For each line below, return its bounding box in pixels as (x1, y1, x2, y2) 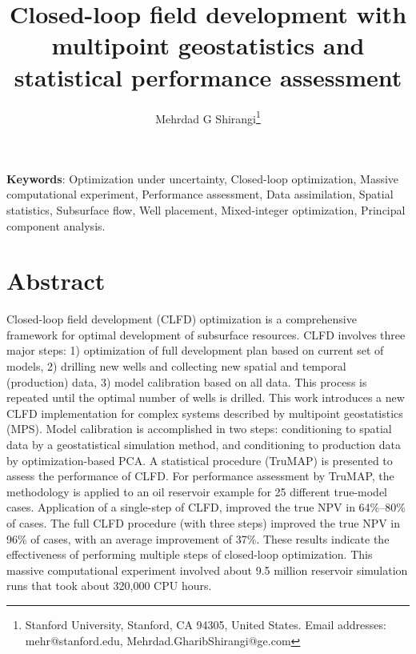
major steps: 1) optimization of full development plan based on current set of (6, 342, 384, 359)
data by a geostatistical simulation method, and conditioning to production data (6, 436, 402, 452)
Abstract (6, 264, 106, 297)
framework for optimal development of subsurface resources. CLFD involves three (6, 326, 406, 343)
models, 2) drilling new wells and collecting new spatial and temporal (6, 358, 346, 375)
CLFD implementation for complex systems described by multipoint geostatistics (6, 404, 403, 421)
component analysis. (6, 217, 106, 234)
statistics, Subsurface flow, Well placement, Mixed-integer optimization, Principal (6, 201, 406, 218)
